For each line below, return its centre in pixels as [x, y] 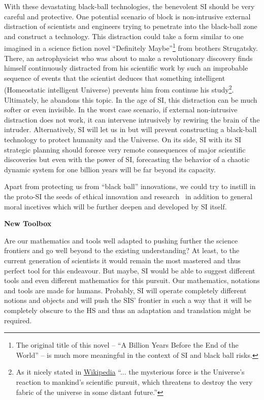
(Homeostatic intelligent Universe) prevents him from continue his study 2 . [119, 89]
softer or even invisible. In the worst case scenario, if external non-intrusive [121, 110]
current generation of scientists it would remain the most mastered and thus [123, 260]
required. [18, 320]
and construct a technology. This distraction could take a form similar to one [124, 36]
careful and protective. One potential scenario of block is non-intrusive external [127, 16]
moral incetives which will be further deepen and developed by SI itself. [115, 206]
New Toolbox [28, 223]
